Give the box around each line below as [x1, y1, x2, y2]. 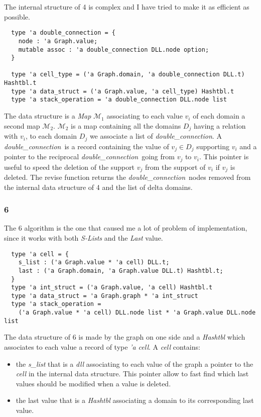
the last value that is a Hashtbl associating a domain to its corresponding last [16, 395, 254, 405]
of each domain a [193, 111, 245, 121]
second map [4, 120, 40, 131]
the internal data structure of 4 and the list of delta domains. [4, 181, 193, 192]
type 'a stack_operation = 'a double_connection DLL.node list [11, 96, 227, 103]
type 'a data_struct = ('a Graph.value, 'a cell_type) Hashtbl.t [11, 87, 234, 95]
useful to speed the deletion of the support [4, 161, 135, 172]
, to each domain [25, 131, 77, 141]
